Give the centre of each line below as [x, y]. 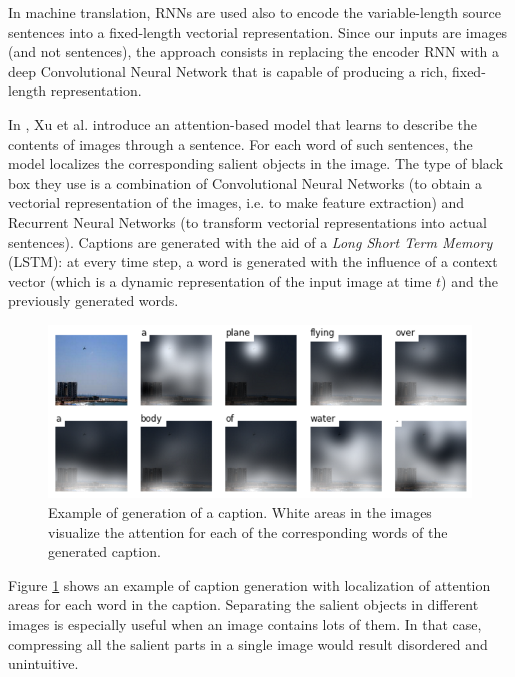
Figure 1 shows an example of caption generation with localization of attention [249, 584]
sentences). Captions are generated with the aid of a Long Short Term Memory [250, 241]
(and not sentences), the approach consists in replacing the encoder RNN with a [254, 51]
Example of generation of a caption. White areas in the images [240, 511]
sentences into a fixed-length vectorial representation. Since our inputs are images [258, 31]
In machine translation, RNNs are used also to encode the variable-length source [255, 12]
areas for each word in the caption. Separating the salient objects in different [243, 604]
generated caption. [104, 551]
